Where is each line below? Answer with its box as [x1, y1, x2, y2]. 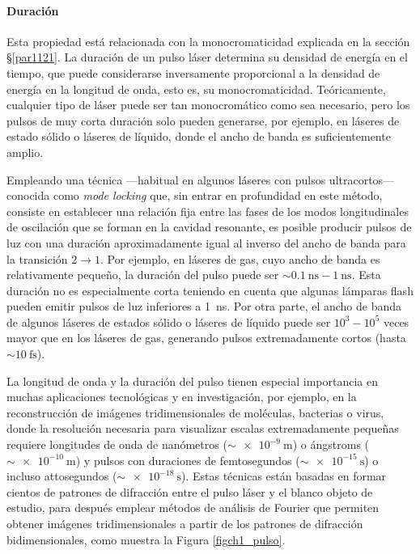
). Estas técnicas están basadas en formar [180, 467, 387, 484]
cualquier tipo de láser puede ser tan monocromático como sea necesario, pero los [6, 96, 410, 113]
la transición [6, 250, 68, 267]
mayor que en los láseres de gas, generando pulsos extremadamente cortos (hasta [6, 329, 406, 346]
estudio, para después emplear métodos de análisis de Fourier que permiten [6, 499, 380, 516]
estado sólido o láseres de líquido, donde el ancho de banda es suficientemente [6, 128, 391, 145]
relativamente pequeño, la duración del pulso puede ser [6, 266, 279, 283]
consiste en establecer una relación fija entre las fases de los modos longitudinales [6, 202, 409, 219]
